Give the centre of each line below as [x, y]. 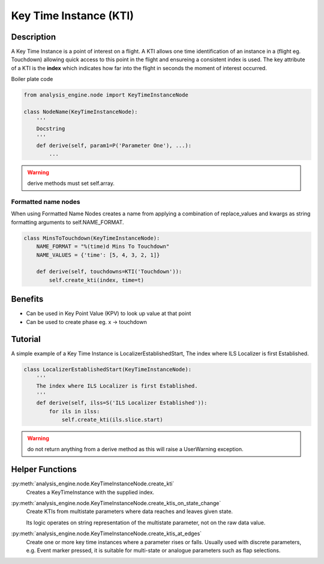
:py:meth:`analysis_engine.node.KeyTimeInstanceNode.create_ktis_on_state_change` [116, 503]
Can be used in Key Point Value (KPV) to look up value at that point [109, 313]
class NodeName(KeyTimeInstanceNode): [81, 112]
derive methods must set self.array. [71, 184]
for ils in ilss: [74, 411]
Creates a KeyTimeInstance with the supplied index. [90, 492]
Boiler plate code [32, 79]
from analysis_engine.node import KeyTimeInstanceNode [106, 95]
